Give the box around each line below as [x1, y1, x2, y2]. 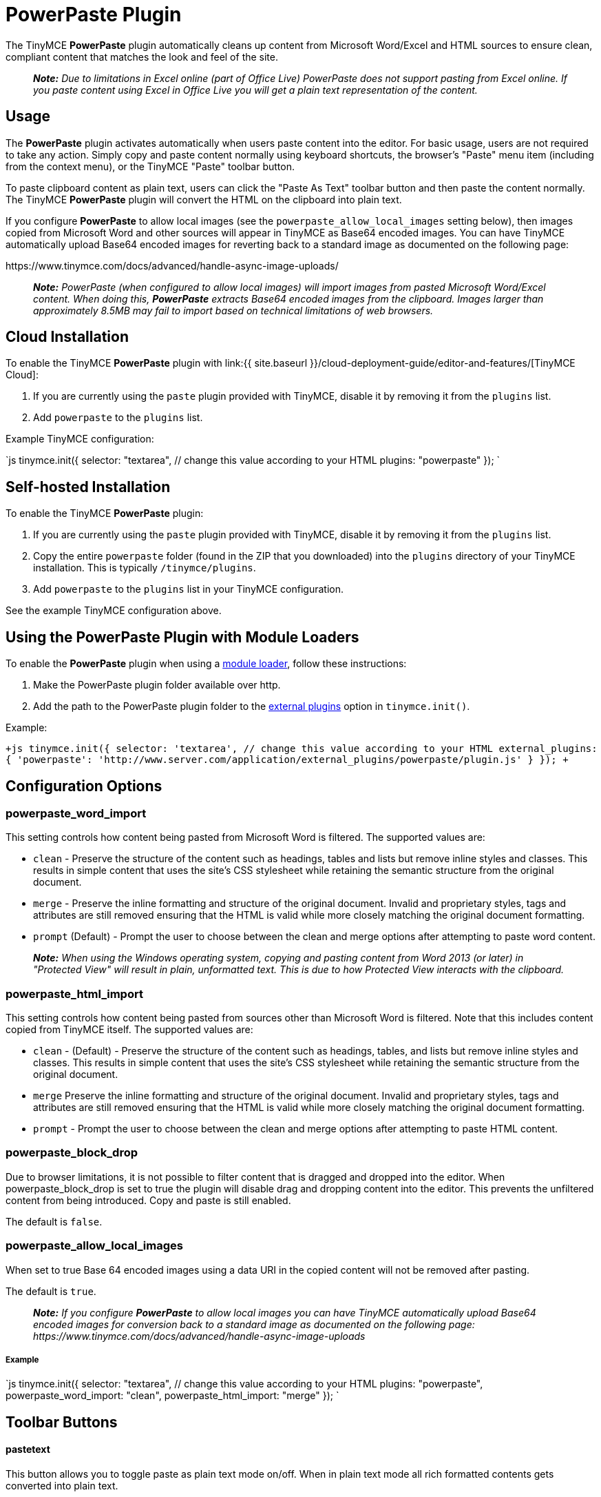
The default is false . [6, 1215, 103, 1228]
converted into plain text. [6, 1480, 118, 1492]
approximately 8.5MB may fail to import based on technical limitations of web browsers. [33, 304, 434, 316]
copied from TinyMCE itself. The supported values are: [6, 1024, 253, 1036]
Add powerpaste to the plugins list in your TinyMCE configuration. [33, 583, 344, 595]
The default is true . [6, 1285, 96, 1297]
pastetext [6, 1443, 50, 1456]
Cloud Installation [6, 328, 129, 346]
